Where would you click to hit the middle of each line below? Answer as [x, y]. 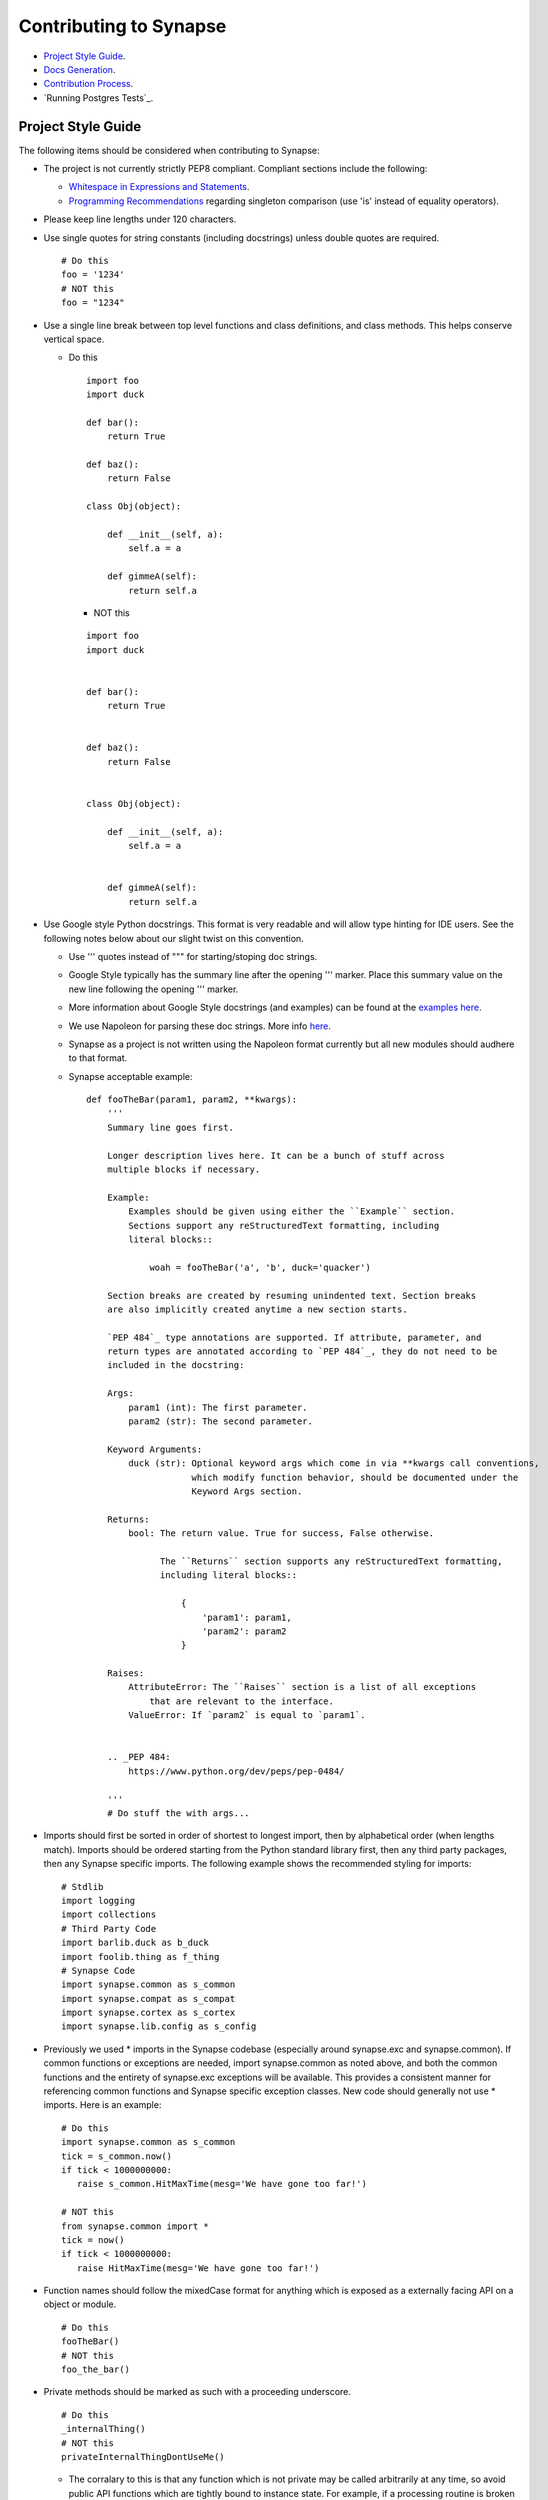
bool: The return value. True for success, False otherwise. [281, 1533]
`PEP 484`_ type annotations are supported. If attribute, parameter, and [294, 1337]
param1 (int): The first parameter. [218, 1407]
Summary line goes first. [170, 1127]
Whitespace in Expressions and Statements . [159, 187]
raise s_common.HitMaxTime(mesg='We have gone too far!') [221, 2184]
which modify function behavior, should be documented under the [355, 1477]
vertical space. [74, 339]
